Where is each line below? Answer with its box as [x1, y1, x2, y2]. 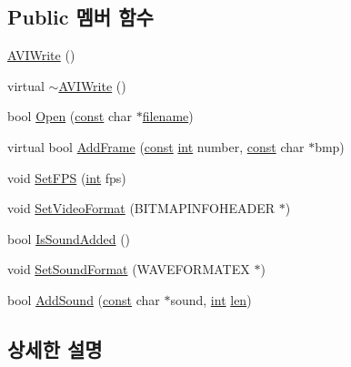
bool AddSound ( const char [7, 290, 160, 309]
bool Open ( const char [7, 107, 133, 126]
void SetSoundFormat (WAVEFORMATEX [7, 260, 250, 279]
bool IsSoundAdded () [7, 229, 131, 248]
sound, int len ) [170, 290, 252, 309]
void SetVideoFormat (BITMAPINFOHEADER [7, 199, 276, 218]
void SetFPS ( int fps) [7, 168, 126, 187]
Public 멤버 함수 [7, 3, 154, 31]
